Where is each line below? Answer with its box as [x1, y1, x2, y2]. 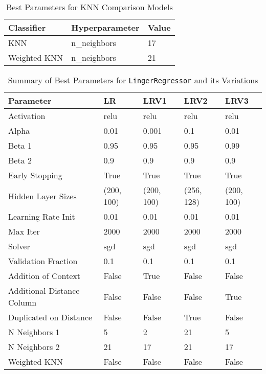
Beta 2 [8, 154, 32, 166]
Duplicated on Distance [8, 311, 93, 323]
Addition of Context [8, 270, 80, 282]
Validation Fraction [8, 255, 78, 267]
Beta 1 [8, 139, 32, 151]
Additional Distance [8, 285, 80, 296]
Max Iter [8, 225, 40, 237]
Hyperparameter [71, 21, 140, 33]
